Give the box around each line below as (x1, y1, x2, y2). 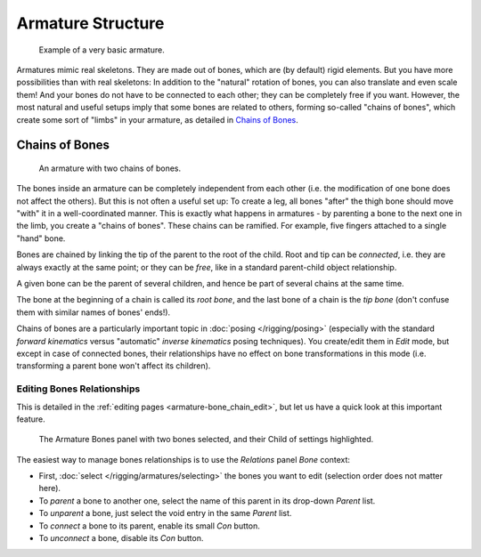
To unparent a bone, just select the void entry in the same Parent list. (38, 508, 292, 519)
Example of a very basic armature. (38, 44, 165, 55)
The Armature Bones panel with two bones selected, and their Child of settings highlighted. (38, 434, 374, 445)
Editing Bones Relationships (16, 383, 141, 395)
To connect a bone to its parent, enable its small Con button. (38, 521, 260, 531)
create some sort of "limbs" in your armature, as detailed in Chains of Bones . (16, 114, 298, 125)
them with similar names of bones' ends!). (16, 307, 171, 318)
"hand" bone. (16, 232, 66, 244)
